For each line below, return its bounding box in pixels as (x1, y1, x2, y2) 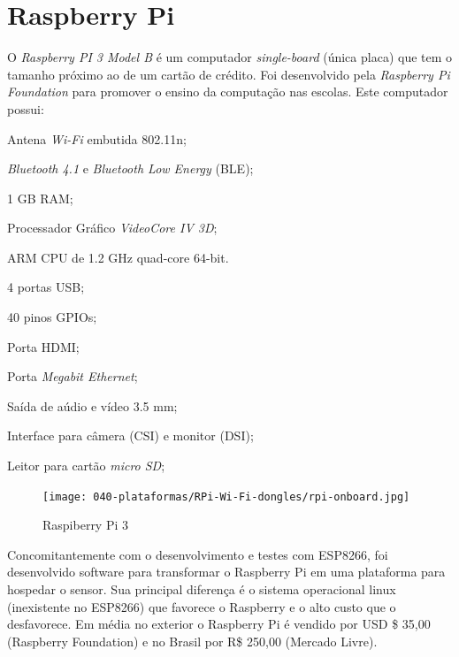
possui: (7, 99, 44, 118)
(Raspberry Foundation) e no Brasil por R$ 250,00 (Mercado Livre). (7, 631, 378, 650)
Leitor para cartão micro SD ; (7, 456, 165, 475)
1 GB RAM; (7, 188, 73, 207)
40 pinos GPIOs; (7, 308, 97, 326)
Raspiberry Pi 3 (42, 516, 129, 534)
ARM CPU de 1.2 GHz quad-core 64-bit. (7, 248, 229, 266)
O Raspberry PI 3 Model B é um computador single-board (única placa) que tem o (7, 48, 453, 66)
